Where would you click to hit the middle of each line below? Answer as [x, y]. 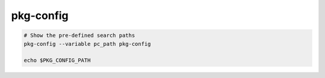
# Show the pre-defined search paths [79, 35]
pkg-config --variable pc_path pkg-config [87, 44]
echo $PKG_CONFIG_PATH [57, 60]
